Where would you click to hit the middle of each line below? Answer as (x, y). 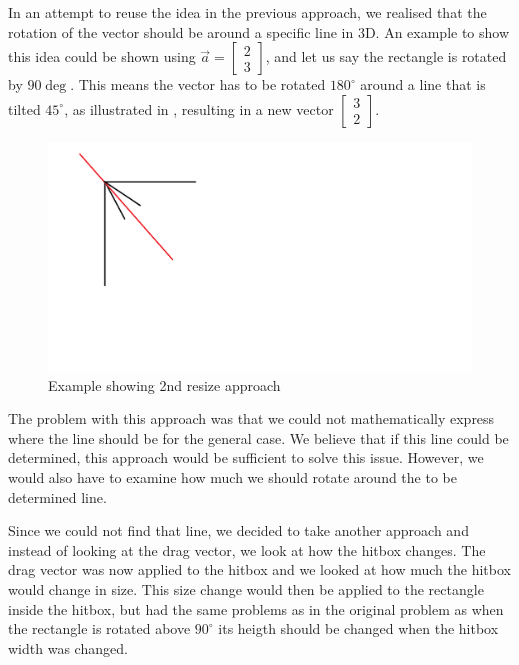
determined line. (57, 496)
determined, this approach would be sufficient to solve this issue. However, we (246, 457)
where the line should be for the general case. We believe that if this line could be (258, 437)
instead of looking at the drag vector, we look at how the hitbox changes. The (247, 549)
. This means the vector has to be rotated (198, 84)
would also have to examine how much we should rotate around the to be (232, 476)
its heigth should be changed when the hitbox (358, 628)
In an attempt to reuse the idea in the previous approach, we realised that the (247, 12)
